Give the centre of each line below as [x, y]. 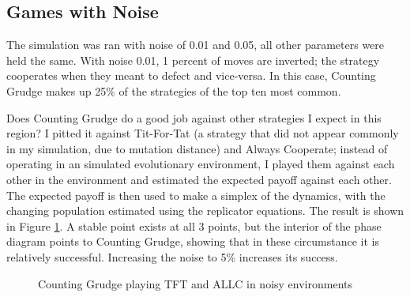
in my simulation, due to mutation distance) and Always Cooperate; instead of [197, 148]
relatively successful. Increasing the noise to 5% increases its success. [172, 256]
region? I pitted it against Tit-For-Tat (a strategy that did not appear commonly [203, 133]
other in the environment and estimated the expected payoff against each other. [199, 179]
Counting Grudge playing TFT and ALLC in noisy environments [196, 283]
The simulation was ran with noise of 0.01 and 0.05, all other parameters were [196, 45]
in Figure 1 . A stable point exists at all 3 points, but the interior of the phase [194, 226]
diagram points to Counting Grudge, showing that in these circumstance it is [193, 241]
